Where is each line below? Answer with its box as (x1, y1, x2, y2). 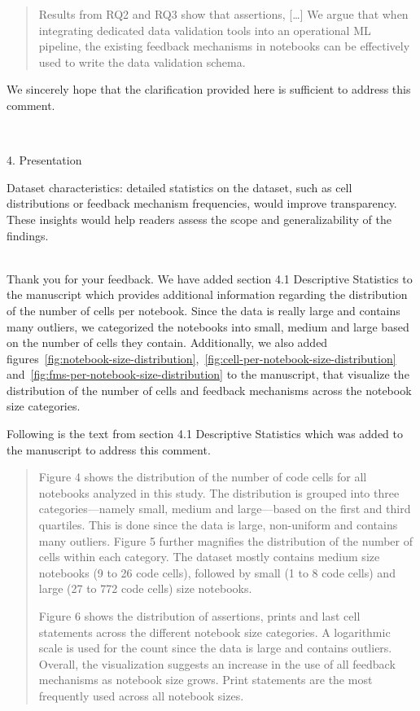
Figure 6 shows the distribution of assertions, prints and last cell (38, 608, 361, 624)
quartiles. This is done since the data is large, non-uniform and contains (38, 516, 398, 533)
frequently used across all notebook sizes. (38, 687, 244, 704)
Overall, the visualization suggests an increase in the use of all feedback (38, 655, 396, 672)
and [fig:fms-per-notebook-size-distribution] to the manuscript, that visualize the (7, 366, 409, 383)
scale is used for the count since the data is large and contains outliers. (38, 639, 392, 656)
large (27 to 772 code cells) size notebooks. (38, 580, 252, 597)
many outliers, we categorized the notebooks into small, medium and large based (7, 318, 409, 335)
